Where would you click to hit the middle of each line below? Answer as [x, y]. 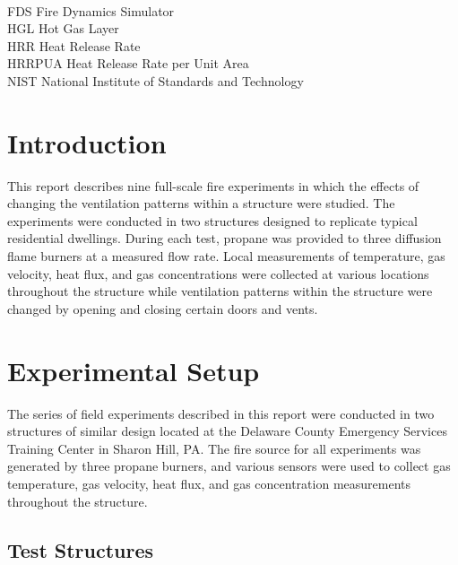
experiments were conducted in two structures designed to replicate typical [212, 220]
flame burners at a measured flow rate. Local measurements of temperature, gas [226, 256]
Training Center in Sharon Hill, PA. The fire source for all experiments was [214, 448]
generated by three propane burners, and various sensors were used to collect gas [229, 466]
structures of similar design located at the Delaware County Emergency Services [227, 431]
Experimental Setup [134, 370]
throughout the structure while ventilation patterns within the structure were [220, 291]
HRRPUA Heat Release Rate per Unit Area [128, 63]
